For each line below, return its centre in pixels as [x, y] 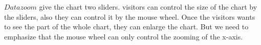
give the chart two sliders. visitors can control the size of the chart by [148, 7]
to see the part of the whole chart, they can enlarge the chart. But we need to [126, 27]
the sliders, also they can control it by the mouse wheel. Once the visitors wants [130, 16]
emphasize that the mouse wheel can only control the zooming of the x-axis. [124, 36]
